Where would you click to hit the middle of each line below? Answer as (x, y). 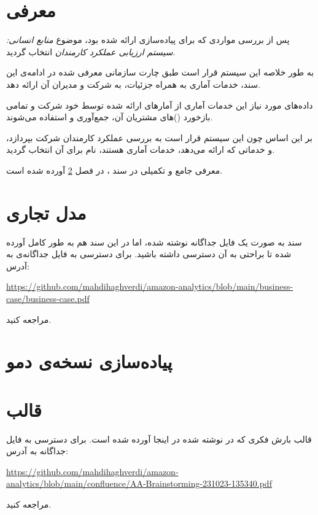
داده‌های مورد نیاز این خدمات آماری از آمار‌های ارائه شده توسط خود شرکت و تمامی (160, 105)
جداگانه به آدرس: (37, 451)
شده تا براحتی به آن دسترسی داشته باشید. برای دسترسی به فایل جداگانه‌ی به (149, 254)
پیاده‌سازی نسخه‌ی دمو (89, 361)
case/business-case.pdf (48, 298)
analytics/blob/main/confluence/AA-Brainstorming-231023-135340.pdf (139, 483)
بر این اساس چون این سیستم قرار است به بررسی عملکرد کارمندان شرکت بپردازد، (159, 137)
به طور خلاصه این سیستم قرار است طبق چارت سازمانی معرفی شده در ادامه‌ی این (160, 72)
